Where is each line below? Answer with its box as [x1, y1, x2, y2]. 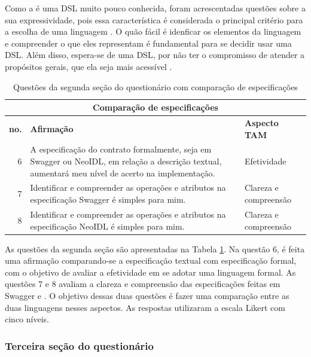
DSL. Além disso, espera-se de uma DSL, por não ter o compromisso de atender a [5, 48, 305, 61]
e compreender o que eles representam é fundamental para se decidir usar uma [5, 36, 292, 49]
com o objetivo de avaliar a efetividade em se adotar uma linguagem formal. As [5, 266, 296, 278]
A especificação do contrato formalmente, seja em [30, 143, 212, 155]
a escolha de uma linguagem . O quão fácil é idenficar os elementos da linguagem [5, 25, 301, 38]
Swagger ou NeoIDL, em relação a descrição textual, [30, 155, 222, 167]
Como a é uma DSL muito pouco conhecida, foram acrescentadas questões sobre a [5, 2, 306, 14]
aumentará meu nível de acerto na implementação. [30, 166, 215, 179]
